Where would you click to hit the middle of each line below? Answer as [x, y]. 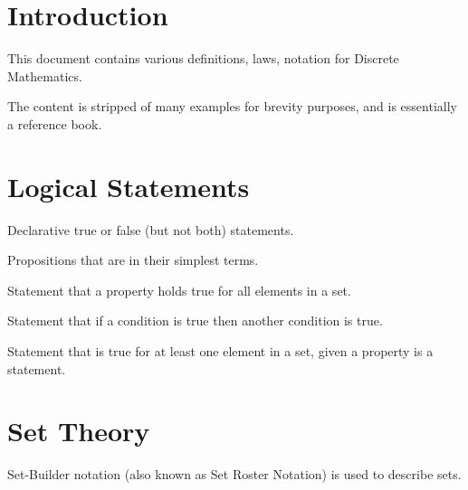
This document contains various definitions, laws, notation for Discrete [203, 58]
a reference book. [55, 123]
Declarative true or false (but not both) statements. [151, 229]
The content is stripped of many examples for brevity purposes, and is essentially [232, 106]
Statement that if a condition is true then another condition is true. [195, 320]
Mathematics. [45, 75]
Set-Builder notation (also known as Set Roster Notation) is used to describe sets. [234, 474]
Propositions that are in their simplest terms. [133, 260]
